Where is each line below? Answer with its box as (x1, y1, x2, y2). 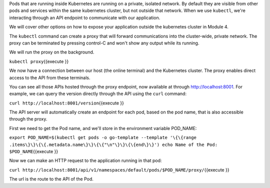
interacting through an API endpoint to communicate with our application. (9, 14, 160, 20)
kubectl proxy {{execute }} (9, 58, 69, 64)
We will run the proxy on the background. (9, 49, 94, 55)
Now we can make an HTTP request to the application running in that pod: (9, 157, 162, 163)
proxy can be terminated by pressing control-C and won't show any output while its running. (9, 40, 199, 46)
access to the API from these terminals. (9, 74, 90, 80)
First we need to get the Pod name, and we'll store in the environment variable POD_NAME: (9, 125, 197, 131)
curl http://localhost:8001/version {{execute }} (9, 100, 124, 106)
